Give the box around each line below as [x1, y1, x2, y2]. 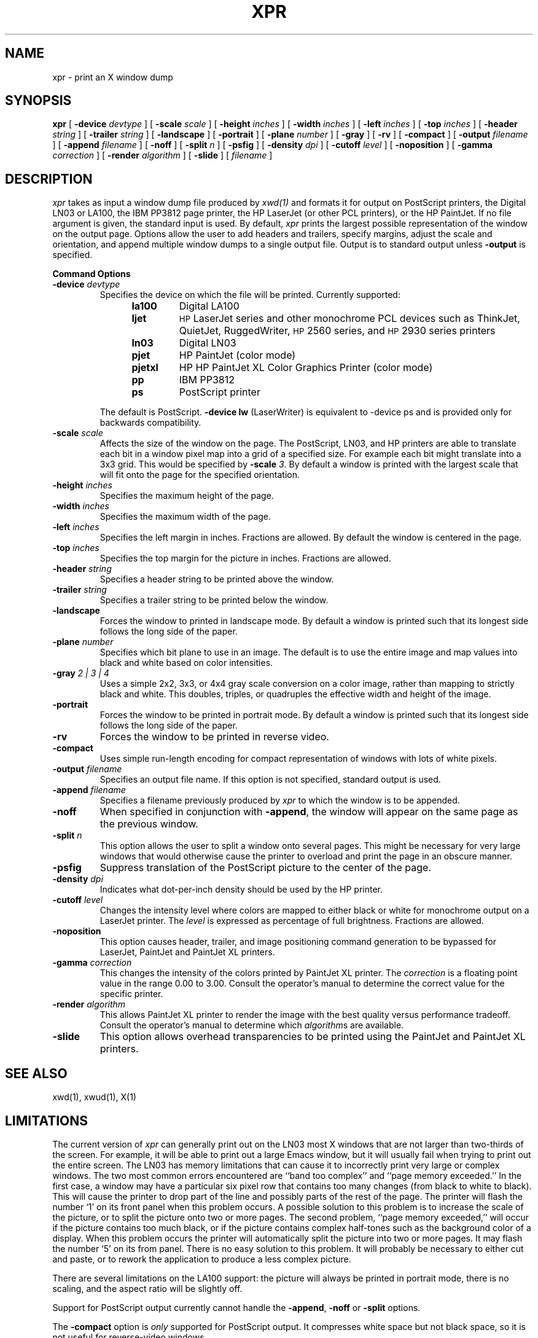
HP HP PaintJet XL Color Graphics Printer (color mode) [179, 361, 433, 374]
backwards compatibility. [99, 417, 201, 428]
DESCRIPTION [5, 171, 93, 187]
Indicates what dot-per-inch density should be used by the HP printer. [99, 884, 383, 895]
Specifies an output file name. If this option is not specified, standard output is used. [99, 774, 441, 785]
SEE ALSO [5, 1065, 68, 1081]
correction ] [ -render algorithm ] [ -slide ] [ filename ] [52, 150, 273, 161]
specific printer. [99, 988, 163, 1000]
